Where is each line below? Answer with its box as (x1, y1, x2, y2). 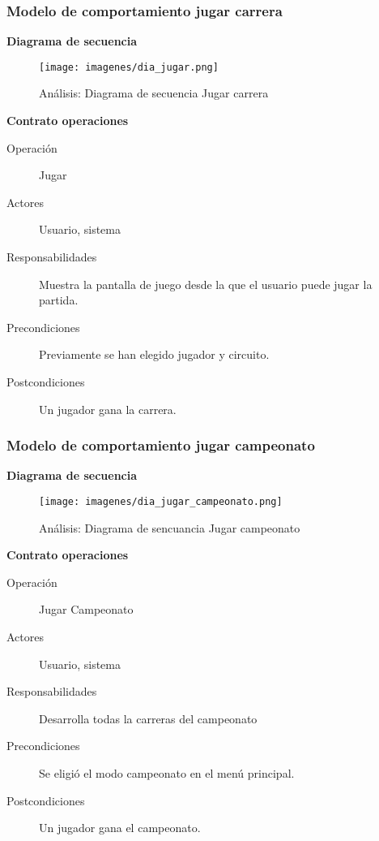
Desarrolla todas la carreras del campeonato (39, 709, 258, 727)
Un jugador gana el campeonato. (39, 819, 201, 836)
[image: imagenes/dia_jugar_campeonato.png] (39, 496, 283, 507)
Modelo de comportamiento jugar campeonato (6, 435, 315, 455)
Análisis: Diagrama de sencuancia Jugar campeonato (39, 519, 300, 536)
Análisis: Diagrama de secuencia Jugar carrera (39, 84, 269, 101)
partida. (39, 291, 79, 308)
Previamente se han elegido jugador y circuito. (39, 346, 270, 363)
